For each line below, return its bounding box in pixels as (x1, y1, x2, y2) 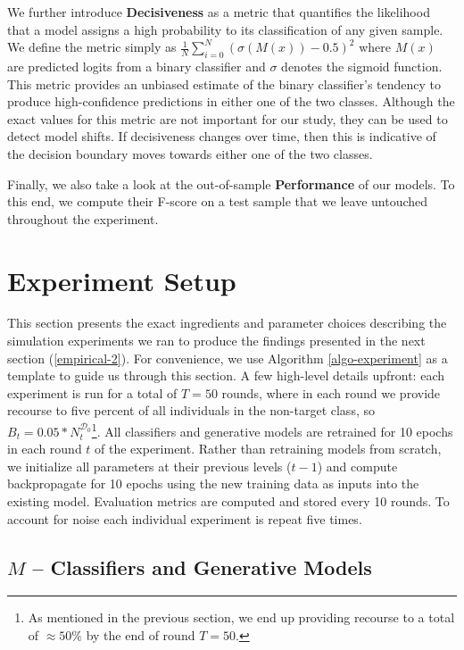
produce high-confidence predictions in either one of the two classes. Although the (7, 92, 455, 111)
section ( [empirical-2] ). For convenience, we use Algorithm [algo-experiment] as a (7, 348, 448, 367)
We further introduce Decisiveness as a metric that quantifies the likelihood (7, 3, 430, 21)
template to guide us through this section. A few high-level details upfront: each (7, 366, 444, 385)
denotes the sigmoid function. (281, 56, 443, 75)
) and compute (317, 456, 398, 475)
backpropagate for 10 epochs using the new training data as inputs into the (7, 474, 419, 493)
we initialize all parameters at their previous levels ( (7, 456, 292, 475)
